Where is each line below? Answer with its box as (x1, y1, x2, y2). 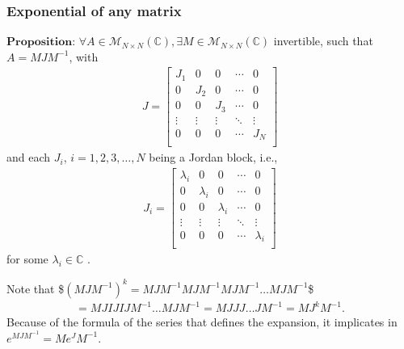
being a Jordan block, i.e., (149, 149, 278, 166)
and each (6, 149, 51, 166)
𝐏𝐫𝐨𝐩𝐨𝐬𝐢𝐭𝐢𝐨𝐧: (6, 36, 76, 48)
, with (69, 48, 99, 65)
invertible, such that (273, 32, 373, 49)
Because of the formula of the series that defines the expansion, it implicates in (6, 313, 398, 330)
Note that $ (6, 280, 65, 296)
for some (6, 250, 48, 267)
